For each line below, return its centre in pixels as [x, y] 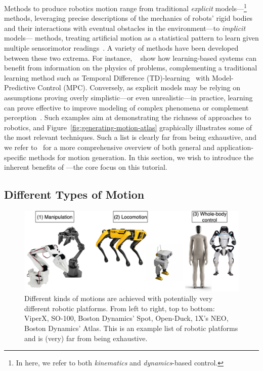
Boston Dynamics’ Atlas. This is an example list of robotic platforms [131, 328]
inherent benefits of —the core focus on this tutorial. [86, 167]
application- [235, 147]
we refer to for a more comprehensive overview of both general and [109, 147]
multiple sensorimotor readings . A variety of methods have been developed [121, 48]
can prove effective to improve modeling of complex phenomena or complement [126, 107]
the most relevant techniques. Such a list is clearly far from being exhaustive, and [130, 137]
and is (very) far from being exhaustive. [86, 338]
